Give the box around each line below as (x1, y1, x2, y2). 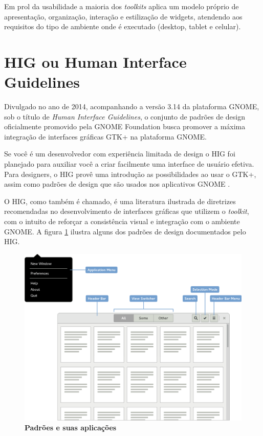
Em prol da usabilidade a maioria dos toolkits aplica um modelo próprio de (4, 1, 239, 11)
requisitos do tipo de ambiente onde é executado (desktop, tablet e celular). (4, 21, 241, 32)
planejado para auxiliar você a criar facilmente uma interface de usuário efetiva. (4, 158, 254, 169)
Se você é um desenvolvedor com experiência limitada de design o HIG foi (4, 148, 235, 159)
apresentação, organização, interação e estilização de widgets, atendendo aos (4, 11, 243, 22)
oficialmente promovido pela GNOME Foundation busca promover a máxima (4, 121, 246, 132)
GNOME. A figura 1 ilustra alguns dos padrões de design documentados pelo (4, 226, 246, 236)
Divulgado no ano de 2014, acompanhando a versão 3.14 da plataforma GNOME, (4, 101, 259, 112)
